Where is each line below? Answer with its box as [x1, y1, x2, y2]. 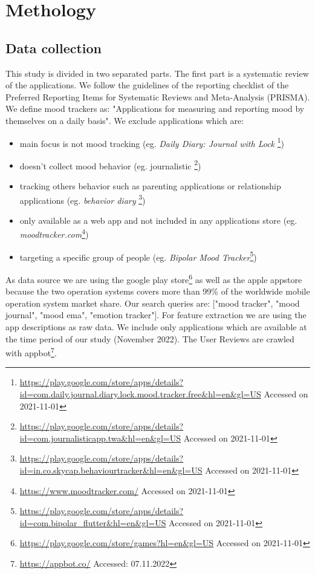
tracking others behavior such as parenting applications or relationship [19, 180, 281, 192]
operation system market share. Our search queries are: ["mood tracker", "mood [5, 296, 300, 309]
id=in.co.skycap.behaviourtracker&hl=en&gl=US [19, 464, 203, 477]
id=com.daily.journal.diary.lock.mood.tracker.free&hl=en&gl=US [19, 388, 261, 400]
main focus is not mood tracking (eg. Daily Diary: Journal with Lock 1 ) [19, 135, 284, 149]
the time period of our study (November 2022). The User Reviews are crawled [5, 332, 294, 345]
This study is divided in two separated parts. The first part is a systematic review [5, 67, 309, 79]
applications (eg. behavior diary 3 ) [19, 192, 146, 206]
